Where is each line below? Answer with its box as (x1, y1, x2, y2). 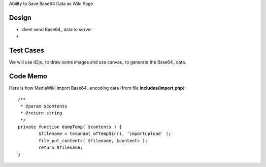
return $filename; (38, 145, 83, 150)
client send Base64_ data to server (21, 26, 92, 32)
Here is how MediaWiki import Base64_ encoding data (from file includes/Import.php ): (9, 85, 186, 91)
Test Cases (9, 46, 44, 55)
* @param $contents (20, 103, 67, 109)
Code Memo (9, 72, 48, 81)
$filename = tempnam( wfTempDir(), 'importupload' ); (38, 131, 171, 136)
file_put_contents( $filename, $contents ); (38, 138, 148, 143)
